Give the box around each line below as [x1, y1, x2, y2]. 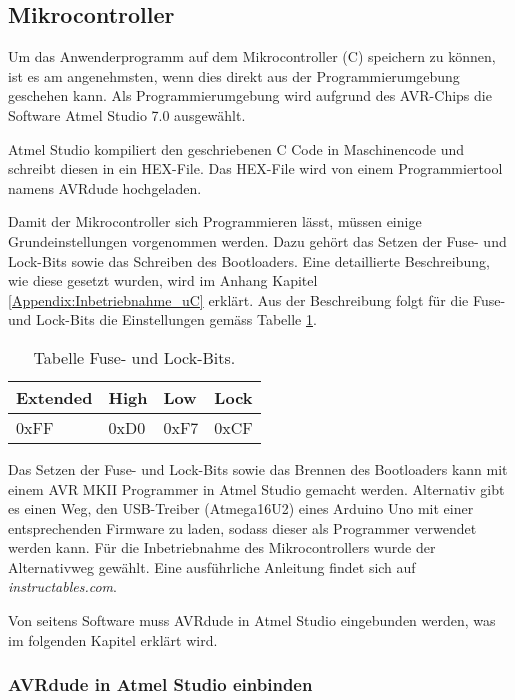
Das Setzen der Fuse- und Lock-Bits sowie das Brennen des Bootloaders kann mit [8, 458, 508, 479]
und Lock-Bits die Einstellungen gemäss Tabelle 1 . [8, 309, 317, 330]
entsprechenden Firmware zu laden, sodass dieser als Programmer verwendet [8, 517, 477, 538]
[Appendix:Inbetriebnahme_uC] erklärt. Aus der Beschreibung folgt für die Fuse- [8, 289, 506, 310]
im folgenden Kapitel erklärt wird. [8, 629, 218, 650]
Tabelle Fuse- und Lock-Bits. [33, 345, 236, 369]
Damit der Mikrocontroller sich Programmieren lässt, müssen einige [8, 211, 422, 232]
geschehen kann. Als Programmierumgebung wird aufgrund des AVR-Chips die [8, 85, 492, 106]
